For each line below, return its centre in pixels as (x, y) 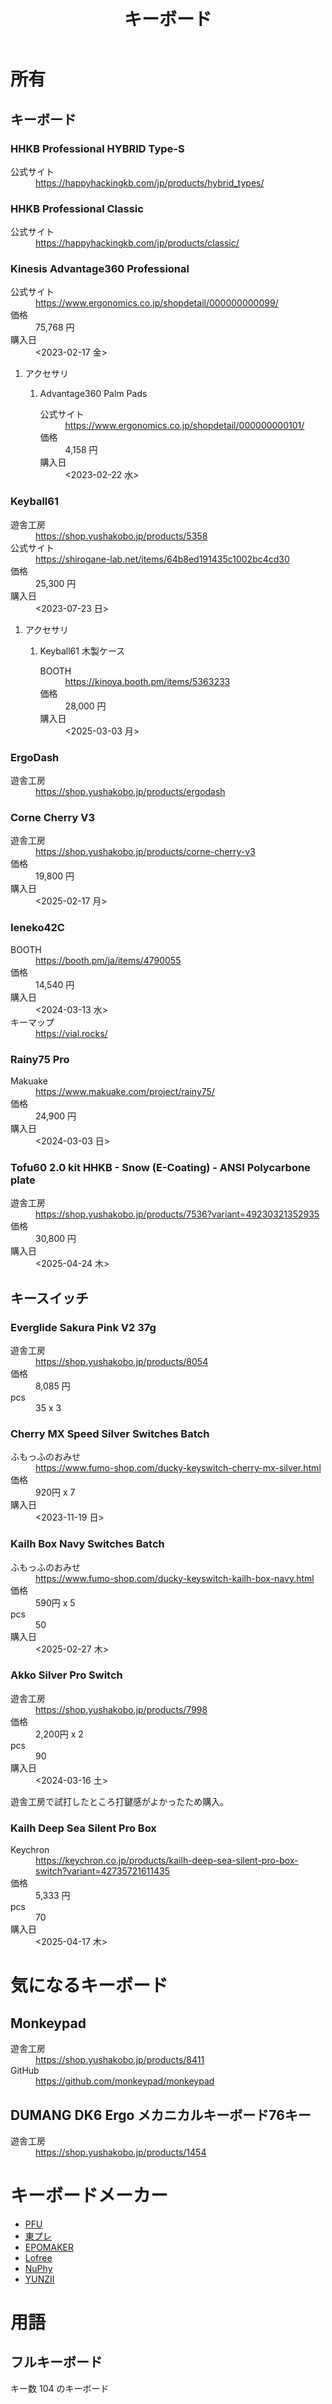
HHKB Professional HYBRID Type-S (97, 148)
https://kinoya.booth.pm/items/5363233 (147, 681)
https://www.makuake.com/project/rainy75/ (125, 1091)
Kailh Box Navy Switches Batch (87, 1544)
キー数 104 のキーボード (60, 2388)
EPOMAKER (49, 2247)
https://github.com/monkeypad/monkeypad (125, 2081)
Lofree (38, 2257)
